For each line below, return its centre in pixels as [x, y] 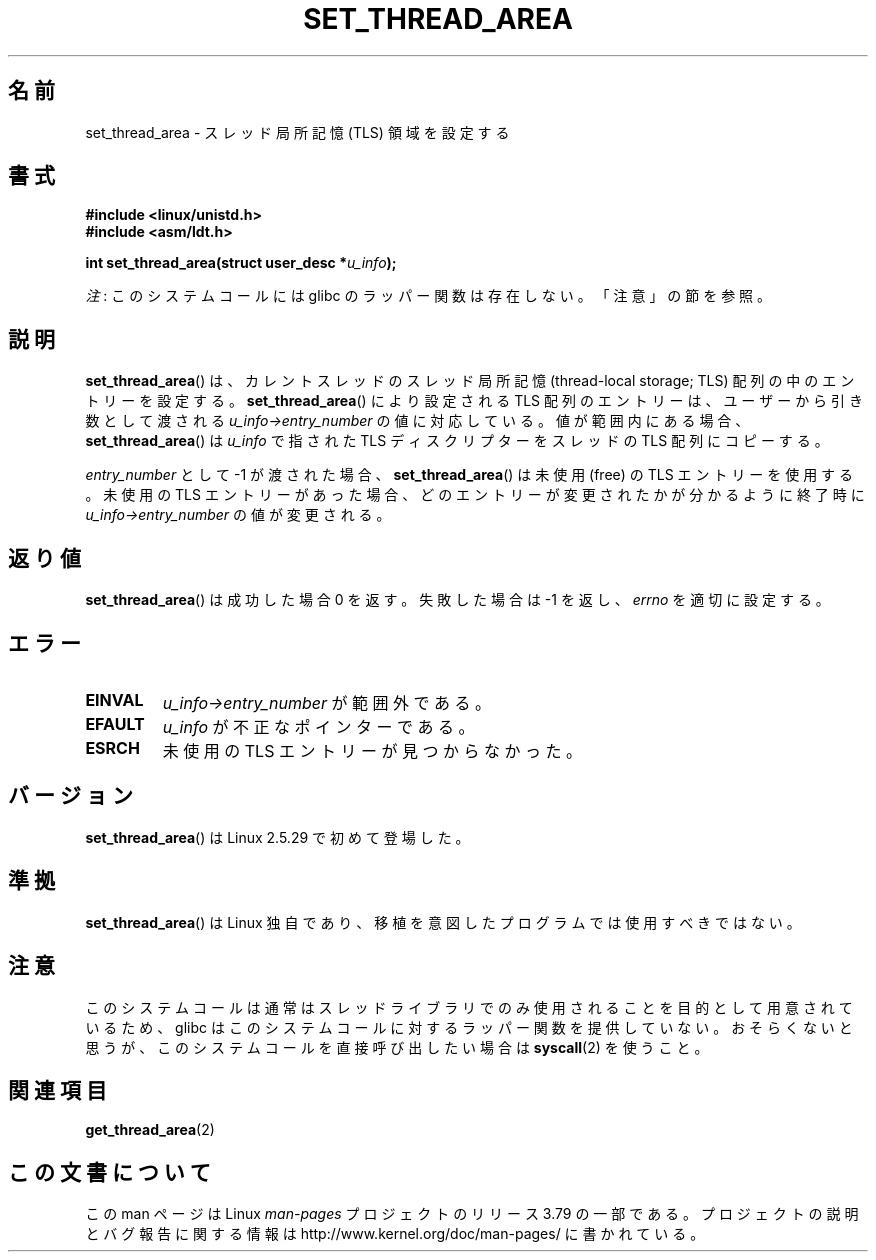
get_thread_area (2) [150, 1130]
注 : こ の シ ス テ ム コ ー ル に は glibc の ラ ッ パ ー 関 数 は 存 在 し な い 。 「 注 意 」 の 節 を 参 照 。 [428, 296]
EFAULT [115, 723]
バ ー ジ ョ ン [70, 796]
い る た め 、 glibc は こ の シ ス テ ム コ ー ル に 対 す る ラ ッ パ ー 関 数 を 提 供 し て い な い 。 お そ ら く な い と [469, 1027]
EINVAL [114, 699]
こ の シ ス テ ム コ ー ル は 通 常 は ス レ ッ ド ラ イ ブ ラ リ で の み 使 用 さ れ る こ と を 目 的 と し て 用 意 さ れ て [469, 1007]
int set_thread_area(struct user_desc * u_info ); [241, 263]
